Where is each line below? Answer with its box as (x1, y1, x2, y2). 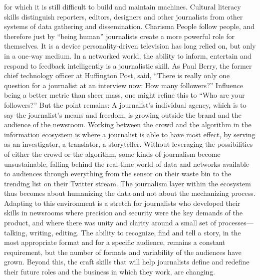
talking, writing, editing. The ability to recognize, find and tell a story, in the (4, 227, 241, 237)
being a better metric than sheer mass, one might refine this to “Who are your (4, 90, 245, 100)
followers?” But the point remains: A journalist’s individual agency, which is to (4, 99, 246, 110)
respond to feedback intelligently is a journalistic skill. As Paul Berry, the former (4, 60, 252, 71)
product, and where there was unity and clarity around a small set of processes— (4, 217, 253, 228)
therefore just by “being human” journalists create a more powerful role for (4, 31, 235, 41)
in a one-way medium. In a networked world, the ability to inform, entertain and (4, 50, 251, 61)
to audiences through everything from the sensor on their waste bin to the (4, 168, 231, 179)
